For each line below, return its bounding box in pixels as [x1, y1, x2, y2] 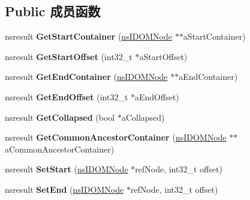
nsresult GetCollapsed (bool [5, 111, 115, 123]
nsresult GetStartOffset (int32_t [5, 50, 132, 62]
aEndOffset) [135, 90, 179, 103]
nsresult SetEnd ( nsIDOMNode [5, 183, 124, 195]
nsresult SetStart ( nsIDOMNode [5, 163, 128, 175]
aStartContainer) [183, 30, 246, 43]
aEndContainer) [179, 70, 238, 83]
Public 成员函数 [5, 2, 101, 20]
